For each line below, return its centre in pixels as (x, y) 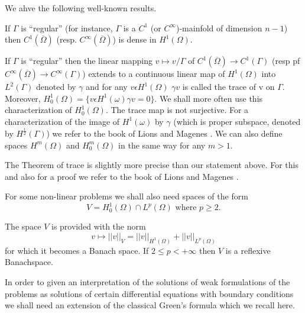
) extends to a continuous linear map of (154, 74)
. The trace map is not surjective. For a (177, 110)
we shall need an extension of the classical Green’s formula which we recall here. (150, 305)
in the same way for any (162, 145)
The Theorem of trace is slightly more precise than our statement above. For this (152, 165)
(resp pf (286, 61)
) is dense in (134, 39)
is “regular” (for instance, (67, 28)
